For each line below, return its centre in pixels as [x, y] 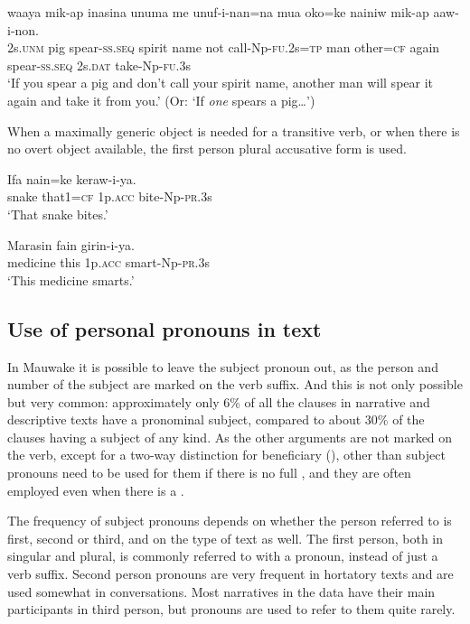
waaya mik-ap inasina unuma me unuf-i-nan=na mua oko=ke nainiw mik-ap [218, 12]
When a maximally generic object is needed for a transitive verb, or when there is [234, 130]
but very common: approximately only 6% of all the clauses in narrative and [219, 401]
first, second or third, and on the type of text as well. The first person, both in [226, 538]
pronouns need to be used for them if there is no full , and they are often [209, 473]
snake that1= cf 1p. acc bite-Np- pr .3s [110, 196]
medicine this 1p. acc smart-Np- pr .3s [108, 262]
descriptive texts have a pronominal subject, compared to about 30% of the [216, 419]
